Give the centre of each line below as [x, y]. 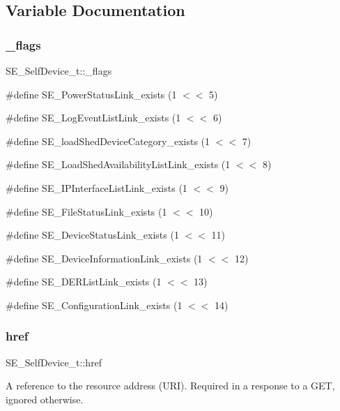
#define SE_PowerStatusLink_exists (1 [91, 94]
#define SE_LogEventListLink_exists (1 [93, 118]
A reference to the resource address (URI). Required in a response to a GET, [170, 386]
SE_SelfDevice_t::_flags [59, 70]
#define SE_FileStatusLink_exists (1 [86, 211]
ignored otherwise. [45, 399]
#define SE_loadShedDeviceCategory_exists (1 [108, 141]
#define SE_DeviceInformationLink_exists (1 [104, 258]
